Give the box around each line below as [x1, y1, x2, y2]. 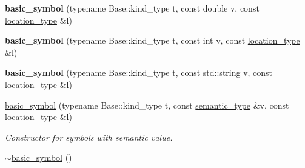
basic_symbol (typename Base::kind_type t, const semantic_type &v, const [5, 98, 289, 111]
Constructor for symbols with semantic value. [5, 130, 173, 143]
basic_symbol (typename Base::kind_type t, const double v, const [5, 2, 260, 14]
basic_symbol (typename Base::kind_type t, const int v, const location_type [5, 34, 300, 47]
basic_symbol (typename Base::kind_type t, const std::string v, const [5, 66, 273, 79]
